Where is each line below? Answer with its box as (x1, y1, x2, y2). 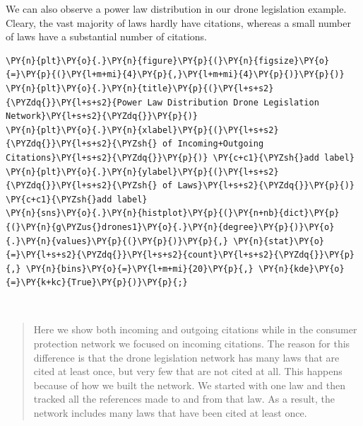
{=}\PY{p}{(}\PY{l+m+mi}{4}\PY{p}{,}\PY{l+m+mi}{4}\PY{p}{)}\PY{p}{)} (6, 69, 345, 80)
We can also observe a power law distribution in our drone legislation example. (6, 1, 347, 16)
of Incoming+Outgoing (162, 139, 264, 149)
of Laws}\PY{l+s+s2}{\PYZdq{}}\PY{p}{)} (162, 180, 355, 191)
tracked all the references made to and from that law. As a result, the (33, 391, 335, 406)
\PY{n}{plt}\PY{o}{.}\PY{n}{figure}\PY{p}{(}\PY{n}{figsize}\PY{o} (6, 55, 330, 66)
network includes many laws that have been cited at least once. (33, 405, 307, 420)
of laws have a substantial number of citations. (6, 29, 208, 44)
